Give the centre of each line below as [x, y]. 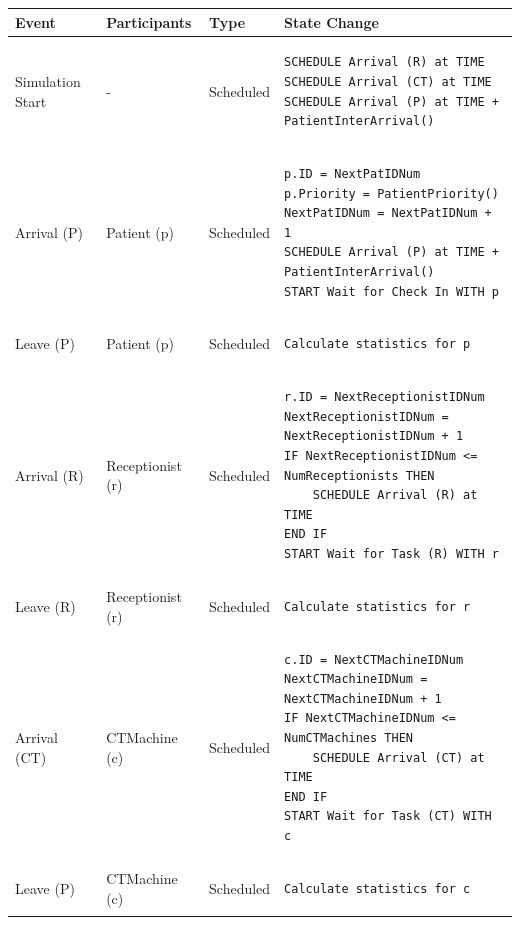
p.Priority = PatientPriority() [391, 193]
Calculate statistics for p [377, 344]
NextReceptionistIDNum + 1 [374, 436]
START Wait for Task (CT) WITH [388, 816]
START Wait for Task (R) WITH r [391, 553]
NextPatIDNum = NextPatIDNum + [388, 213]
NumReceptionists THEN [359, 475]
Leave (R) [45, 605]
